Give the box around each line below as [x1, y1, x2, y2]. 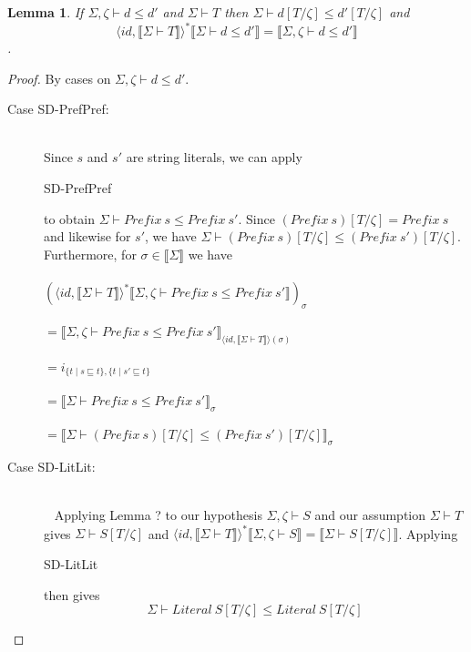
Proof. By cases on [7, 68, 111, 87]
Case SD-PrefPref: [7, 99, 109, 118]
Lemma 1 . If [7, 3, 84, 21]
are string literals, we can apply [126, 148, 302, 167]
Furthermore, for [44, 244, 137, 263]
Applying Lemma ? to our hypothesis [54, 505, 262, 525]
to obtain [44, 209, 96, 228]
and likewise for [44, 227, 131, 246]
